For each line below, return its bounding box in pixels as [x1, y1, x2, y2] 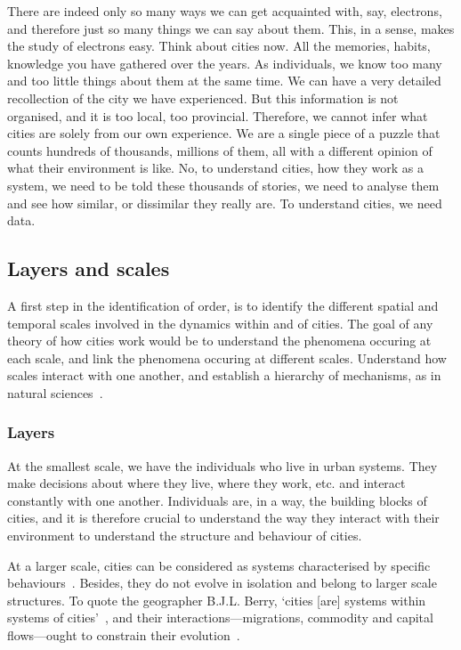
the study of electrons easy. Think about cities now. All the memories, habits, [7, 37, 431, 55]
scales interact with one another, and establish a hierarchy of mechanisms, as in [7, 366, 441, 385]
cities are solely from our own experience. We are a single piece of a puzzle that [7, 124, 441, 142]
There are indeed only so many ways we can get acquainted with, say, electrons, [7, 2, 442, 20]
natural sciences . [7, 383, 103, 402]
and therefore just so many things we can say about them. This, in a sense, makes [7, 19, 455, 37]
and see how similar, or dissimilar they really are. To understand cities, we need [7, 193, 442, 212]
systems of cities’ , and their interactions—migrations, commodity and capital [7, 608, 433, 627]
